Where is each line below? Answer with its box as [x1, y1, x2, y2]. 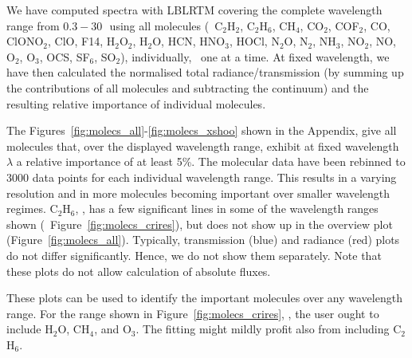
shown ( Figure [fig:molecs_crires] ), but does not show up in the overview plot [6, 215, 393, 232]
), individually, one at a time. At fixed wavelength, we [120, 48, 390, 65]
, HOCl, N [229, 33, 280, 49]
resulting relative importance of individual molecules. [6, 95, 266, 112]
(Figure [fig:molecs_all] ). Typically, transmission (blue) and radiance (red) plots [6, 231, 400, 248]
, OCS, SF [39, 48, 90, 65]
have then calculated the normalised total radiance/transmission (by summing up [6, 64, 404, 81]
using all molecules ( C [109, 17, 223, 33]
